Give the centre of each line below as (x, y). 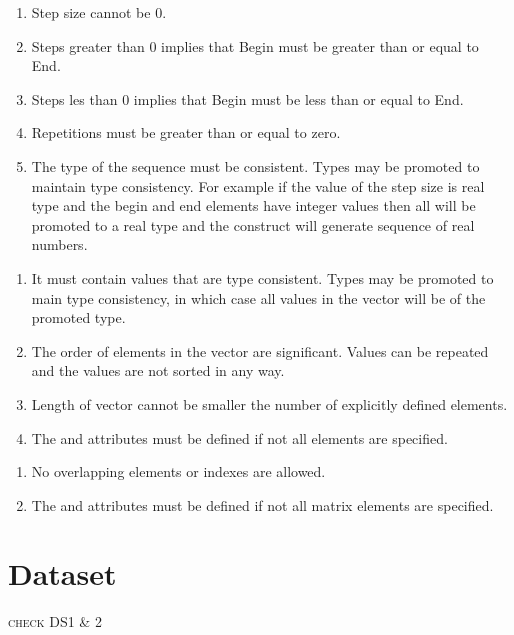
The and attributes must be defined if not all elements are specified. (239, 437)
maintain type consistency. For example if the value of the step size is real (258, 185)
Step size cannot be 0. (99, 12)
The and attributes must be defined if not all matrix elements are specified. (262, 504)
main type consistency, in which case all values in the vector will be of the (258, 297)
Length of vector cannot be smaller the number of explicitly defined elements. (269, 403)
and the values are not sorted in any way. (158, 370)
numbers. (59, 244)
